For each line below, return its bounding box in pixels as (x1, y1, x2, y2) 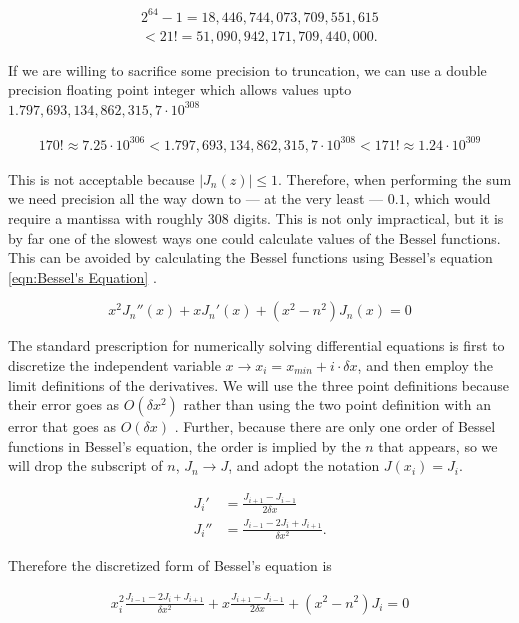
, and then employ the (357, 355, 493, 376)
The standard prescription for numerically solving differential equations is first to (8, 335, 505, 356)
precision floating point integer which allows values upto (8, 79, 352, 100)
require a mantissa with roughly (8, 208, 204, 229)
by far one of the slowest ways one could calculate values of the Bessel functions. (8, 227, 501, 248)
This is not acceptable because (8, 168, 195, 189)
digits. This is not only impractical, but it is (233, 208, 504, 229)
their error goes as (8, 394, 120, 415)
